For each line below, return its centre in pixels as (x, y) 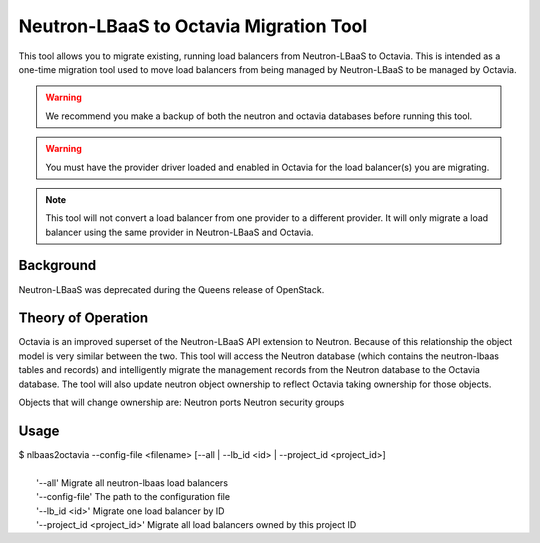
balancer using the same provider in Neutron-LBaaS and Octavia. (179, 232)
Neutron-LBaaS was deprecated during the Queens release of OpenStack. (171, 289)
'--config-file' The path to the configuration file (133, 497)
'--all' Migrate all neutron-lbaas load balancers (132, 482)
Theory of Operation (83, 318)
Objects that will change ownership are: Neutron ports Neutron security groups (181, 402)
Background (57, 265)
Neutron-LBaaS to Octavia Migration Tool (193, 26)
